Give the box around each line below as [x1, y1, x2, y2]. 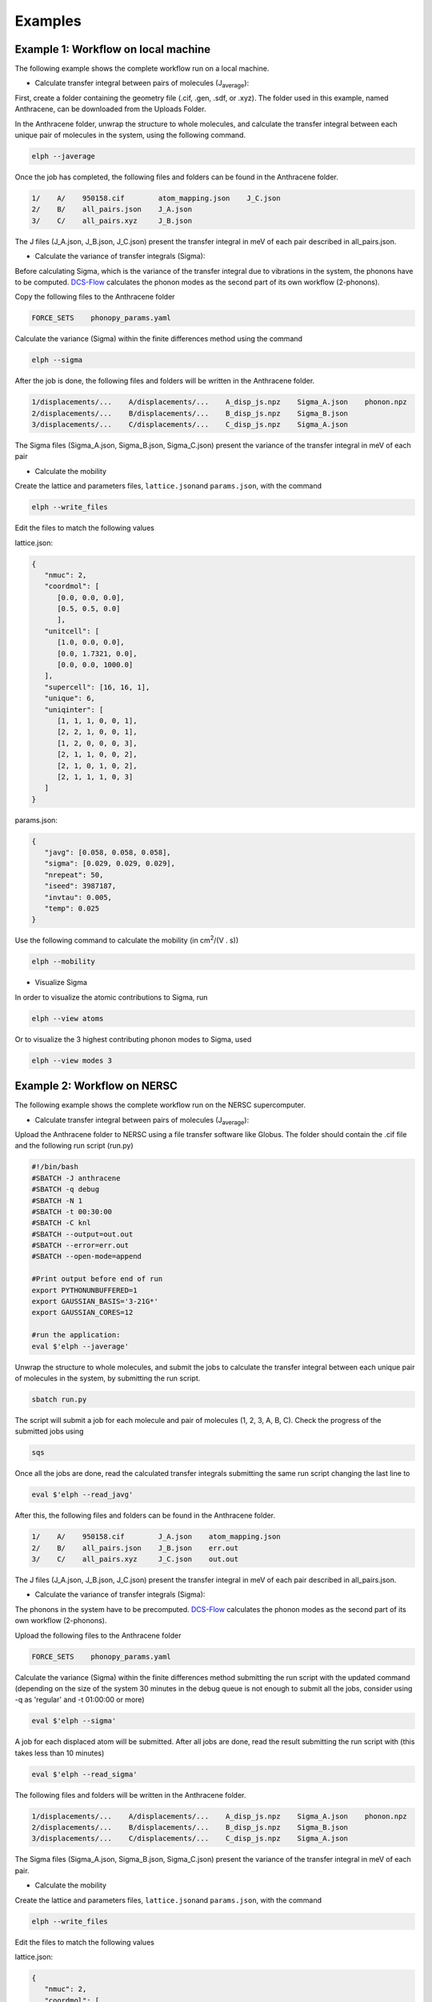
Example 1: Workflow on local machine [14, 42, 211, 56]
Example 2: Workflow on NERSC [14, 1079, 178, 1093]
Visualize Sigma [34, 978, 88, 987]
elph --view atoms [31, 1014, 104, 1023]
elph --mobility [31, 957, 96, 967]
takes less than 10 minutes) [14, 1748, 105, 1758]
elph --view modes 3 [31, 1055, 112, 1065]
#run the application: [31, 1330, 121, 1340]
